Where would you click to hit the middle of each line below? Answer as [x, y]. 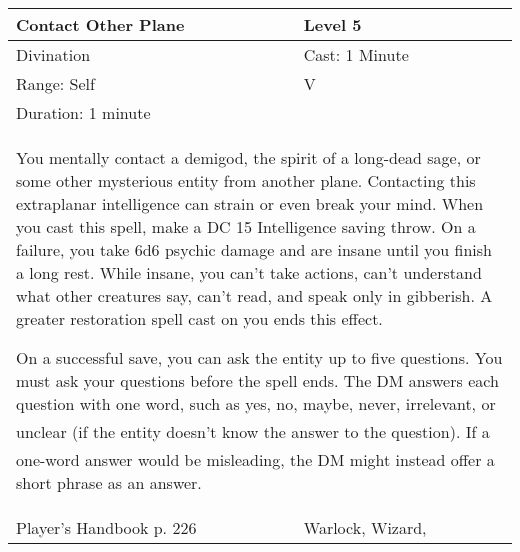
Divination [53, 54]
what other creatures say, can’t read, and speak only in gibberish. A [254, 295]
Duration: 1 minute [83, 112]
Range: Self [55, 83]
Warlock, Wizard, [365, 527]
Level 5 [332, 24]
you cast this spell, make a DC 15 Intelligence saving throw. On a [246, 226]
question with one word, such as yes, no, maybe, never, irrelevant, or [256, 403]
